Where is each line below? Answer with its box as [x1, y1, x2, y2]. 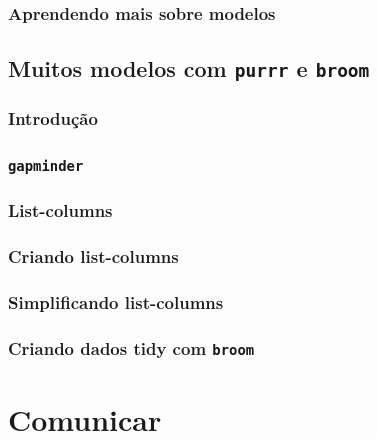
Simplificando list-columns [8, 290, 224, 315]
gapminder [8, 157, 84, 174]
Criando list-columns [8, 244, 179, 269]
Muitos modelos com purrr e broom [8, 53, 370, 84]
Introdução [8, 106, 98, 131]
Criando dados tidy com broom [8, 335, 255, 360]
